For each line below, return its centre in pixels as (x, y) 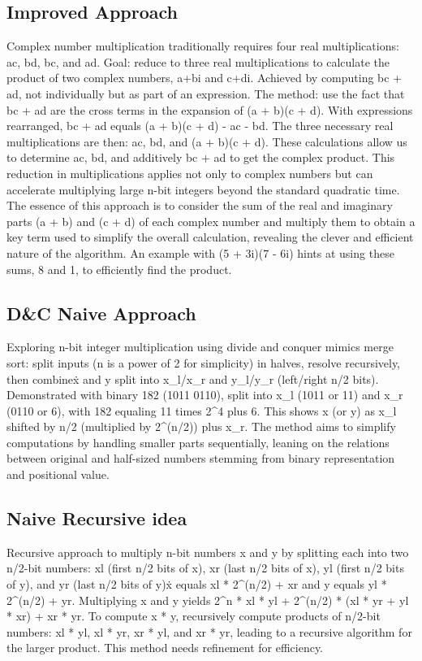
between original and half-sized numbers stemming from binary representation (201, 458)
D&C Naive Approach (101, 313)
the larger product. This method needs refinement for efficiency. (165, 648)
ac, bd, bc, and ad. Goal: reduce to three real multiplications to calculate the (198, 61)
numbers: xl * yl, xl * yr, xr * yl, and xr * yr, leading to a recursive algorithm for (209, 631)
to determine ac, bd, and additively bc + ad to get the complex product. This (201, 157)
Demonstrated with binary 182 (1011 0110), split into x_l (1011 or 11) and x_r (205, 395)
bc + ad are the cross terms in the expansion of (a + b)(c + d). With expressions (210, 109)
